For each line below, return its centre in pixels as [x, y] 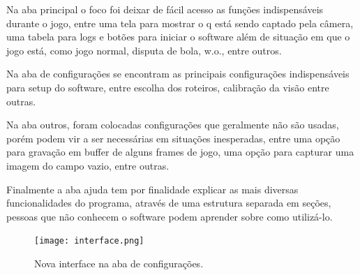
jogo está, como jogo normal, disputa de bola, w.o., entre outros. [144, 50]
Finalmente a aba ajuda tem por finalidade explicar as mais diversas [152, 189]
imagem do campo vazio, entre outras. [88, 165]
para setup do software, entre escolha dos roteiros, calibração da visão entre [168, 87]
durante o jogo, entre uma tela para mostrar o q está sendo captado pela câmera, [180, 23]
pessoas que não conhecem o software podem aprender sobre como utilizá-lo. [170, 216]
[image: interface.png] [89, 241]
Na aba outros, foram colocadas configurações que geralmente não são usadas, [173, 125]
